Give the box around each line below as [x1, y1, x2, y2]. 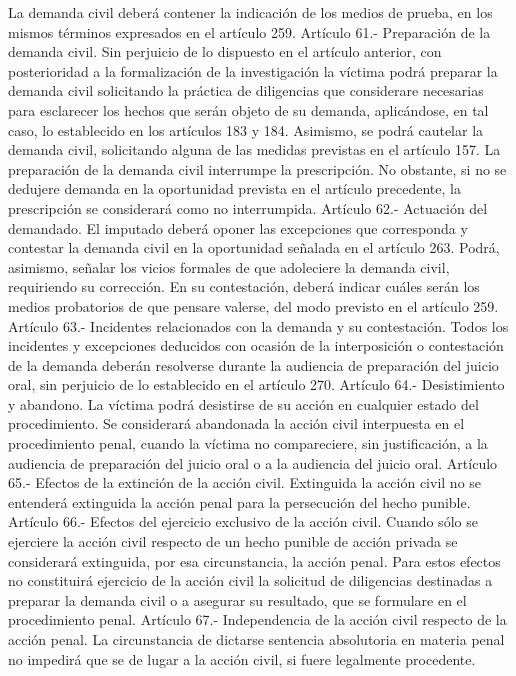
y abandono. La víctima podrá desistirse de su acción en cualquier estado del [8, 393, 479, 414]
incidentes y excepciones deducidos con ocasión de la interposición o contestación [8, 335, 504, 356]
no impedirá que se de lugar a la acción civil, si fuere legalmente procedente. [8, 648, 476, 669]
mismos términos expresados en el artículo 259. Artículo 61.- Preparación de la [8, 21, 491, 42]
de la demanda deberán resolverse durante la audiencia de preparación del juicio [8, 354, 499, 375]
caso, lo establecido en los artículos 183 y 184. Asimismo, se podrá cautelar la [8, 119, 484, 140]
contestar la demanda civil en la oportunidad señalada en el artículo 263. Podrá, [8, 237, 500, 258]
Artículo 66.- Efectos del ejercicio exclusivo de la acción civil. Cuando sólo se [8, 511, 478, 532]
